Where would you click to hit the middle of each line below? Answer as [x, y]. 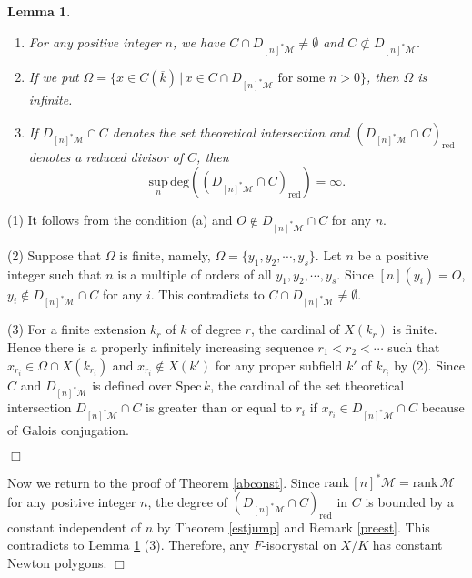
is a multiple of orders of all [195, 274]
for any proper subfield [279, 365]
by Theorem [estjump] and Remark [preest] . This [293, 527]
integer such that [55, 274]
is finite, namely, [165, 254]
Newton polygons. [57, 562]
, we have [199, 41]
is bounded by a [410, 501]
